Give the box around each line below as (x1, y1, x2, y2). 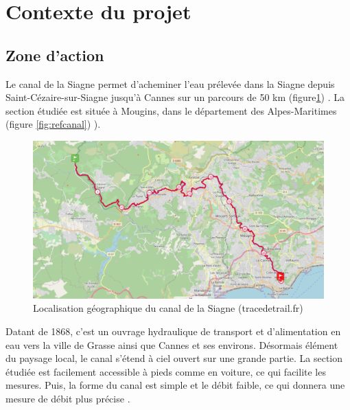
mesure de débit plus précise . (5, 391, 130, 405)
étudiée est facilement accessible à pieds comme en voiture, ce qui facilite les (5, 364, 326, 378)
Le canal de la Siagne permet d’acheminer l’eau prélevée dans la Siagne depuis (5, 76, 335, 91)
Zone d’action (5, 44, 104, 65)
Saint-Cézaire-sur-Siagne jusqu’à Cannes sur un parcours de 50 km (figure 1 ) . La (5, 90, 345, 104)
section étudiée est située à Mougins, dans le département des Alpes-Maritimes (5, 103, 337, 117)
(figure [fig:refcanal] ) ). (5, 117, 101, 131)
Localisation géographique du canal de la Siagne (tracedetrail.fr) (33, 301, 303, 315)
